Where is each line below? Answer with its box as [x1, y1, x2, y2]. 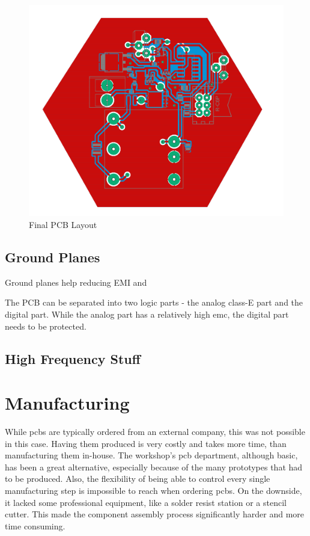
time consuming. [5, 519, 65, 532]
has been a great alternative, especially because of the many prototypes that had [5, 460, 303, 473]
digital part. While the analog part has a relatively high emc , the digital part [5, 308, 289, 321]
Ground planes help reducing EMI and [5, 276, 147, 288]
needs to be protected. [5, 319, 87, 332]
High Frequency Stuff [5, 349, 141, 368]
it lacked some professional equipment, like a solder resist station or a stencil [5, 496, 287, 508]
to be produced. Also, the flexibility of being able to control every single [5, 472, 270, 485]
